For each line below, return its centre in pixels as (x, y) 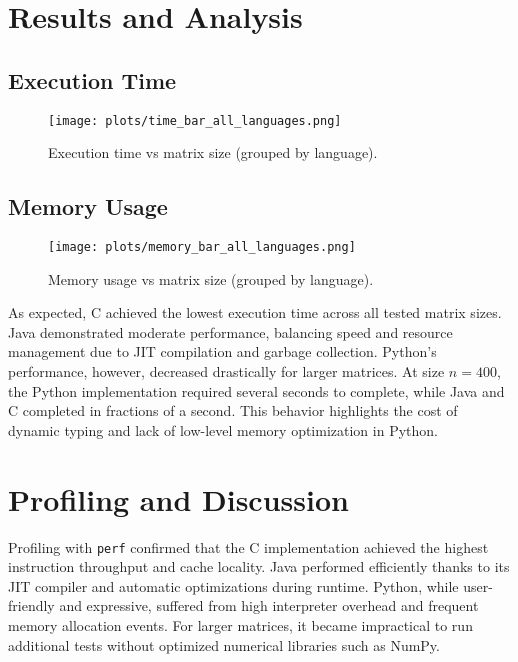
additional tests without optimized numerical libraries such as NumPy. (224, 644)
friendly (31, 605)
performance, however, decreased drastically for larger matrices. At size (226, 371)
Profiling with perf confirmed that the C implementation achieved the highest (248, 546)
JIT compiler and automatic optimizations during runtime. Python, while (233, 585)
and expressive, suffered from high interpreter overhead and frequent (269, 605)
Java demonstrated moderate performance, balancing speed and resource (230, 331)
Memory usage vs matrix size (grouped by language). (211, 278)
